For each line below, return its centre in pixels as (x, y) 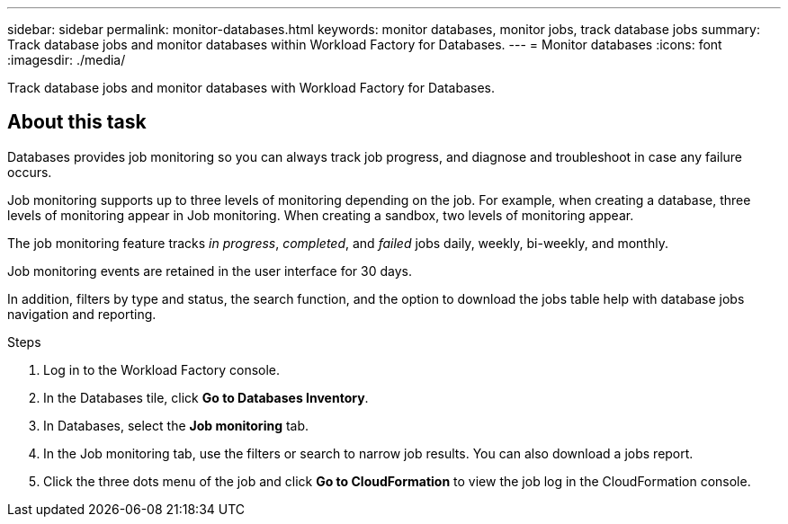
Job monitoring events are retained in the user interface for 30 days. (210, 271)
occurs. (30, 172)
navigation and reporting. (82, 314)
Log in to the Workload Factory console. (162, 369)
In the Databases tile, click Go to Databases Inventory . (206, 397)
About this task (77, 122)
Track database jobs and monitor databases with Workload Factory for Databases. (251, 88)
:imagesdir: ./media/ (67, 60)
